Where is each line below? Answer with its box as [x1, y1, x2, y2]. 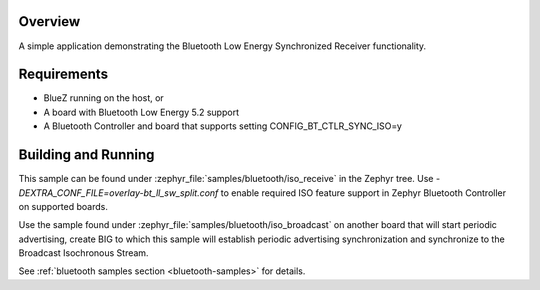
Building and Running [18, 146, 155, 164]
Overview [18, 13, 81, 30]
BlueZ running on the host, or [43, 92, 164, 104]
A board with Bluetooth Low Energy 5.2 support [43, 106, 240, 118]
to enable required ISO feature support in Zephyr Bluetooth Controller [220, 186, 507, 199]
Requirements [18, 66, 109, 83]
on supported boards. [18, 200, 109, 212]
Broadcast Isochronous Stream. [18, 247, 149, 259]
